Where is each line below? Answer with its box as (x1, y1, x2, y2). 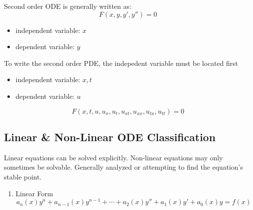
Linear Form (15, 188, 53, 198)
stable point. (4, 171, 42, 181)
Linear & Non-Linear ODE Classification (4, 129, 216, 144)
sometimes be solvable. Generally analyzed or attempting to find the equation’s (4, 162, 243, 172)
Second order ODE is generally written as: (4, 1, 131, 11)
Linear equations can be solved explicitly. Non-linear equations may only (4, 152, 223, 162)
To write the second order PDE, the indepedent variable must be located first (4, 58, 238, 68)
